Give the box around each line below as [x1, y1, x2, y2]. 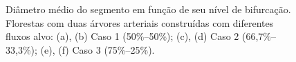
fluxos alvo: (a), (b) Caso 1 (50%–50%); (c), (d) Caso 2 [6, 29, 239, 43]
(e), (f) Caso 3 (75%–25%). [40, 42, 155, 56]
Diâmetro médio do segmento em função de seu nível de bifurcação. [6, 2, 291, 16]
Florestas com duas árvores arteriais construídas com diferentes [6, 15, 274, 30]
